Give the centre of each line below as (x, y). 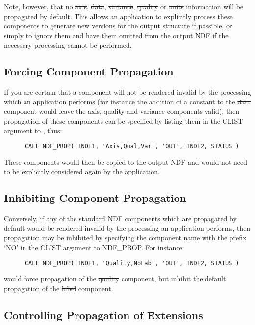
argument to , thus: (33, 130)
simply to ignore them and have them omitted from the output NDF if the (116, 35)
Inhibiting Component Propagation (95, 198)
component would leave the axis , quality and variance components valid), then (122, 111)
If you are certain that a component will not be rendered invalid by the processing (127, 92)
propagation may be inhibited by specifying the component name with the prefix (125, 237)
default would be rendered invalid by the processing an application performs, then (127, 228)
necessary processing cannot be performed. (68, 45)
